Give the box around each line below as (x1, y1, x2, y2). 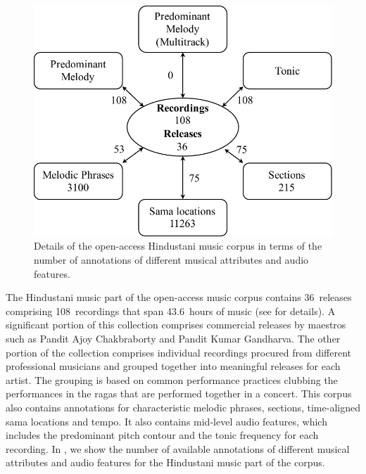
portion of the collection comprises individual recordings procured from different (6, 345, 351, 359)
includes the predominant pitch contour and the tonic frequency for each (6, 428, 319, 442)
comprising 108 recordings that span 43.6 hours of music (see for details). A (6, 303, 336, 318)
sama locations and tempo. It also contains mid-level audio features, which (6, 414, 327, 428)
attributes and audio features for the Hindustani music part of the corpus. (6, 455, 325, 470)
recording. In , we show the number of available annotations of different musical (6, 441, 350, 456)
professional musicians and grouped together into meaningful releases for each (6, 359, 341, 373)
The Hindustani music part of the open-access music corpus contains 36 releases (6, 290, 352, 305)
